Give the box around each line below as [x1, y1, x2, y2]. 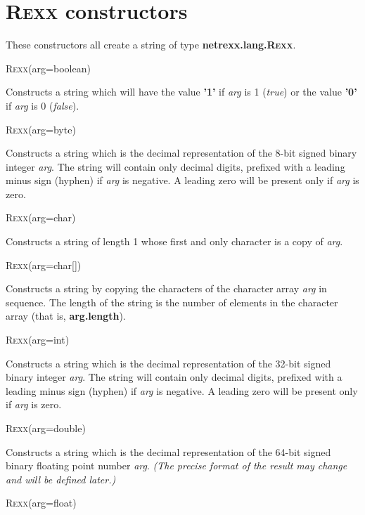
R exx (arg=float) [6, 495, 77, 510]
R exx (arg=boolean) [6, 60, 91, 75]
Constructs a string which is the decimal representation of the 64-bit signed [6, 444, 331, 459]
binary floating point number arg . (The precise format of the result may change [6, 458, 347, 473]
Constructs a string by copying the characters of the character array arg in [6, 281, 327, 296]
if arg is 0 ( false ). [6, 98, 79, 112]
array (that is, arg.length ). [6, 308, 126, 323]
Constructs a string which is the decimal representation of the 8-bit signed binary [6, 145, 357, 160]
